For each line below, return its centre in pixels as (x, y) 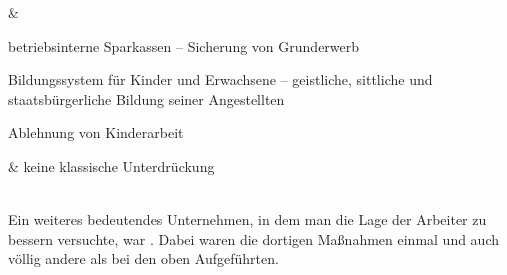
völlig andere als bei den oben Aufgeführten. (143, 258)
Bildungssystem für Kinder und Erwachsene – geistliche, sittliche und (220, 79)
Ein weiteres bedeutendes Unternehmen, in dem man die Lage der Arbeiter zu (247, 219)
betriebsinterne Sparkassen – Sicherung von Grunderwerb (184, 45)
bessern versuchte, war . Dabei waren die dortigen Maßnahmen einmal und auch (254, 238)
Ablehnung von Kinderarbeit (96, 132)
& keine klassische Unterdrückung (111, 165)
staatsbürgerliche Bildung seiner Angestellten (146, 98)
